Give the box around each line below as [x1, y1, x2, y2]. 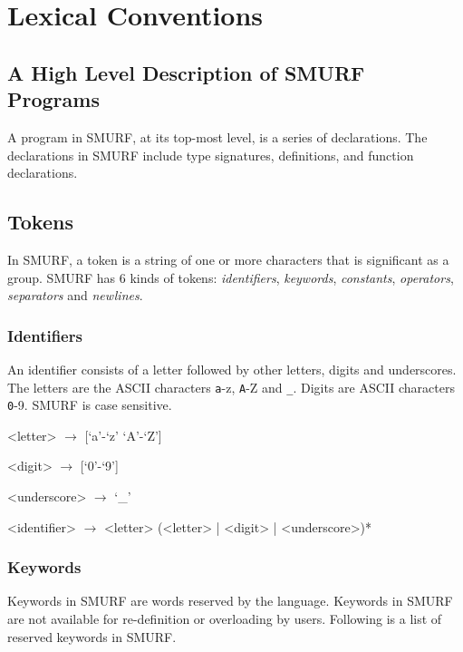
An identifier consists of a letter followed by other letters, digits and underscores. [7, 359, 457, 378]
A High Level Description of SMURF [7, 58, 365, 86]
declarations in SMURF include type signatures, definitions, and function [7, 145, 414, 164]
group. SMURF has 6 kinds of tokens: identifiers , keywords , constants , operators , [7, 268, 454, 287]
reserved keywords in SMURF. [7, 627, 177, 646]
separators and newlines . [7, 286, 143, 305]
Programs [7, 85, 100, 113]
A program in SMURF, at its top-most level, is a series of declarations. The [7, 127, 428, 146]
